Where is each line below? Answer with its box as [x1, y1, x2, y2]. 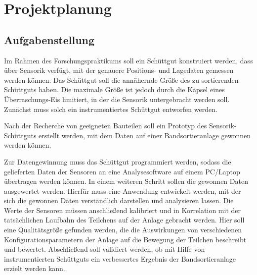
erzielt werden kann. [4, 263, 65, 274]
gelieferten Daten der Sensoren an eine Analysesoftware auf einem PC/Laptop [4, 166, 240, 176]
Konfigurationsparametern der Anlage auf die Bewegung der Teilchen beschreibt [4, 234, 247, 244]
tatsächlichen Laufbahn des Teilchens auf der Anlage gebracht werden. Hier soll [4, 215, 245, 225]
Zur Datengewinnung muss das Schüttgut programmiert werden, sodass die [4, 156, 231, 166]
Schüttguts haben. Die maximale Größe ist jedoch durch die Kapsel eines [4, 84, 225, 95]
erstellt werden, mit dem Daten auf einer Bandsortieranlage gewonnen [39, 130, 251, 140]
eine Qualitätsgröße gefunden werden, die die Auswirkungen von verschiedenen [4, 224, 242, 235]
